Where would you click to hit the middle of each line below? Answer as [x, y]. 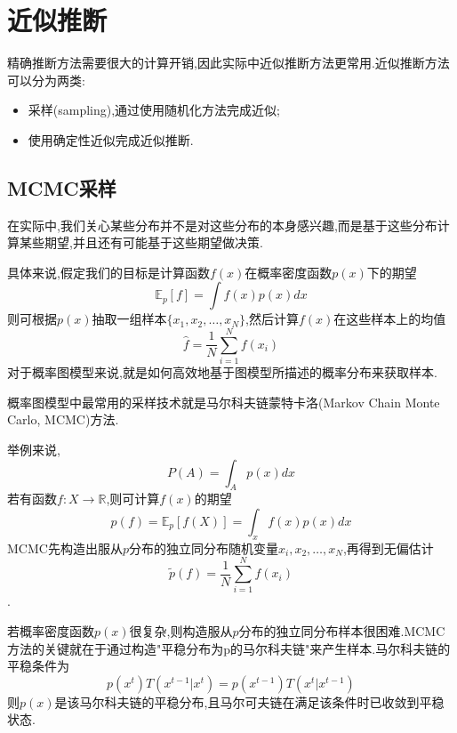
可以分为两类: [46, 80]
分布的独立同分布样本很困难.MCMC [342, 631]
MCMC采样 [62, 187]
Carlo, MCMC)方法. [63, 419]
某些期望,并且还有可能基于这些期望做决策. [141, 242]
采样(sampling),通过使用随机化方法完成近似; [154, 110]
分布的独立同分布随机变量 [203, 548]
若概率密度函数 [51, 631]
